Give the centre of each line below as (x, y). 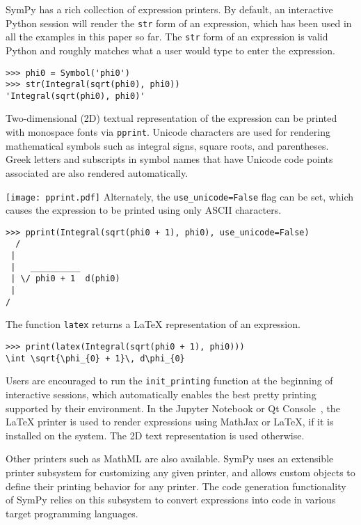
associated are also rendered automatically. (97, 172)
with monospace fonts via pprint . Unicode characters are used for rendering (168, 132)
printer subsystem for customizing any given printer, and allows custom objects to (180, 472)
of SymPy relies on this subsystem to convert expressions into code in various (171, 500)
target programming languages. (72, 513)
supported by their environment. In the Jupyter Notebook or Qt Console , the (173, 408)
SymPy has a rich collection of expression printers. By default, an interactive (169, 9)
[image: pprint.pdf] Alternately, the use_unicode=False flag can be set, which (180, 196)
